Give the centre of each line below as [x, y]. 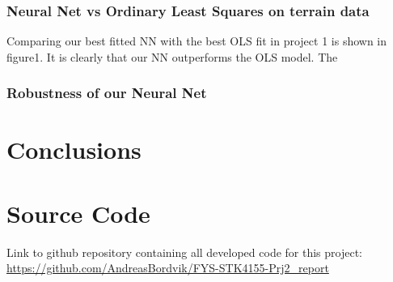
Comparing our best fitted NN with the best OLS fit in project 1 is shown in [197, 41]
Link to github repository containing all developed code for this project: [185, 252]
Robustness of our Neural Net [107, 93]
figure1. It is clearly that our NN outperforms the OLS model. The [172, 56]
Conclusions [74, 150]
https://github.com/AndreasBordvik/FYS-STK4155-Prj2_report [168, 268]
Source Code [78, 213]
